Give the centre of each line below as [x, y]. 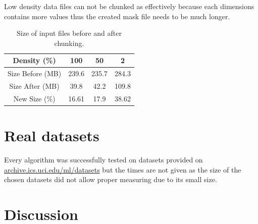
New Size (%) [34, 98]
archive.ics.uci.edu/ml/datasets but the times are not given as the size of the [123, 169]
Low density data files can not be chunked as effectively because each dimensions [129, 6]
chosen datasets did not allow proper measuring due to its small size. [111, 179]
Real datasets [52, 135]
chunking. [69, 43]
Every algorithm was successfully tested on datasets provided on [104, 160]
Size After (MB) [34, 86]
